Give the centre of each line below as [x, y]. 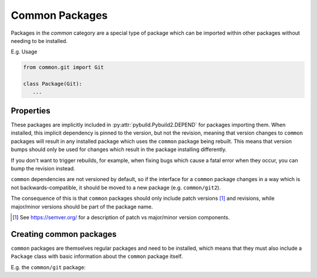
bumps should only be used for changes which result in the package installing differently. [119, 149]
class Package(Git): [53, 84]
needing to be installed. [39, 41]
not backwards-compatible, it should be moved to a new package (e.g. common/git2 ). [116, 187]
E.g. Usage [24, 52]
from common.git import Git [63, 67]
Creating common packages [64, 234]
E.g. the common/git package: [48, 267]
